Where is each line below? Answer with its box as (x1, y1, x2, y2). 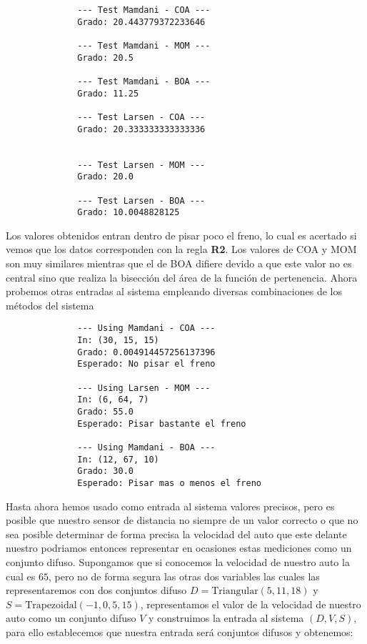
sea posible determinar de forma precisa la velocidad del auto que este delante (6, 526, 347, 541)
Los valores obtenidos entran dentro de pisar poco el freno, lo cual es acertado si (6, 227, 357, 242)
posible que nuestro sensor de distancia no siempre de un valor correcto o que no (6, 512, 358, 527)
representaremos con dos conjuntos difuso (6, 583, 187, 598)
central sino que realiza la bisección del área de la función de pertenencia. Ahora (6, 269, 358, 284)
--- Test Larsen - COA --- (77, 112, 206, 122)
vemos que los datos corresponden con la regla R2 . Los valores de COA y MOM (6, 242, 357, 257)
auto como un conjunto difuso (6, 610, 136, 625)
